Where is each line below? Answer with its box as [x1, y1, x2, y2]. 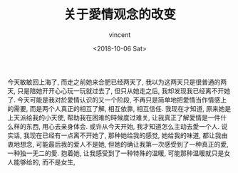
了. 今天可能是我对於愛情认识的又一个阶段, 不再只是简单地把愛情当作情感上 [7, 95, 227, 104]
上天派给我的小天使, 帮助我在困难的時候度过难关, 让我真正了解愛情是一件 [7, 113, 221, 122]
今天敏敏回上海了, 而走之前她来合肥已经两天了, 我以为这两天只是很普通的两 [7, 78, 227, 86]
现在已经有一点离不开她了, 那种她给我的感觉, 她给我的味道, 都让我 [29, 131, 222, 140]
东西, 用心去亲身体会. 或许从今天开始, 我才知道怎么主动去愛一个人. [26, 122, 219, 130]
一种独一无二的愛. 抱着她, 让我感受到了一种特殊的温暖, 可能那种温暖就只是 [7, 149, 224, 157]
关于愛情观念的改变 [63, 6, 176, 23]
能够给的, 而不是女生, [13, 157, 76, 166]
